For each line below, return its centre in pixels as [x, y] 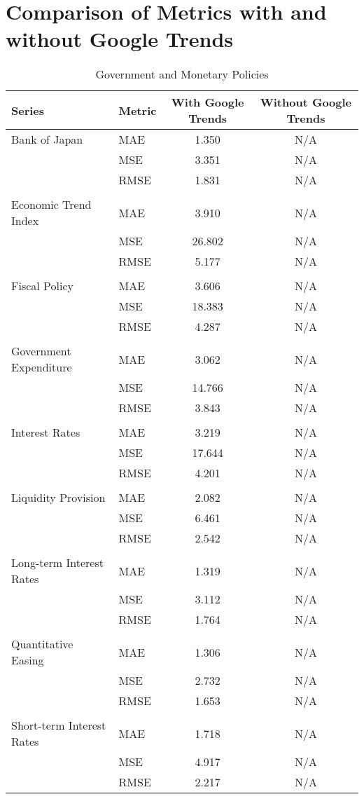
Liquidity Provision [58, 498]
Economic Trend [51, 205]
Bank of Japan [47, 139]
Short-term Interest [59, 725]
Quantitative [42, 644]
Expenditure [42, 367]
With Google [208, 102]
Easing [28, 660]
